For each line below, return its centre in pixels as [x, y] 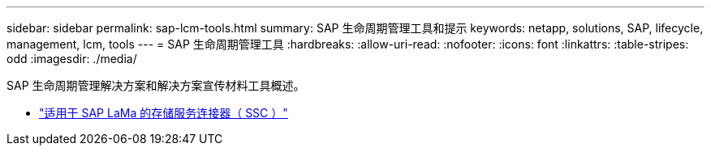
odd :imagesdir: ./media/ [72, 59]
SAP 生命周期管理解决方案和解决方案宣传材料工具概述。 [156, 85]
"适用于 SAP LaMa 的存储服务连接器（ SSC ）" [164, 113]
